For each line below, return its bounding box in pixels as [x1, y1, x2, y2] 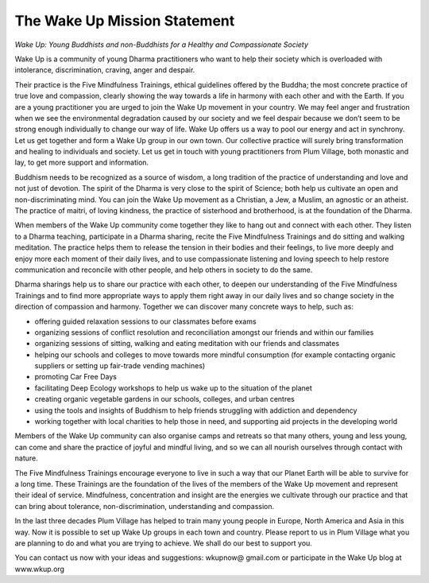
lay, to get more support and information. [14, 157, 149, 167]
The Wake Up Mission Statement [14, 12, 235, 29]
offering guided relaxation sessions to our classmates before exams [34, 317, 257, 326]
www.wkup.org [14, 564, 65, 573]
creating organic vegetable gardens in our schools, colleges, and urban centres [34, 394, 296, 404]
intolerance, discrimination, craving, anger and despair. [14, 65, 195, 75]
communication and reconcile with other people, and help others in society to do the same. [14, 265, 313, 274]
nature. [14, 453, 39, 463]
